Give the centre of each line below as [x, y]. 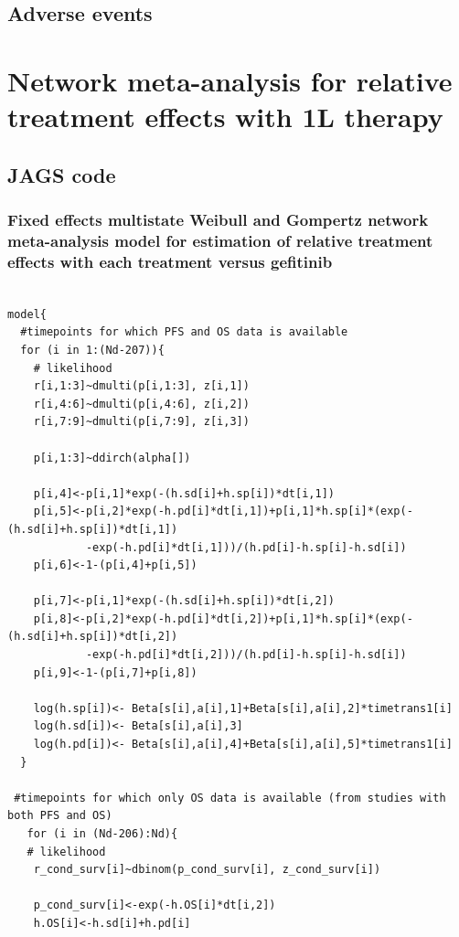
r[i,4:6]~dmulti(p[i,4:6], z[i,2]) [141, 404]
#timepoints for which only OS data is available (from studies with [230, 798]
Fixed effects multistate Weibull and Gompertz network [218, 220]
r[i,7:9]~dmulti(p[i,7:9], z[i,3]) [141, 422]
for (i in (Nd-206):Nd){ [102, 834]
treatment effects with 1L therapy [225, 117]
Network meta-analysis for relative [230, 80]
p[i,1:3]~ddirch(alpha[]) [112, 458]
